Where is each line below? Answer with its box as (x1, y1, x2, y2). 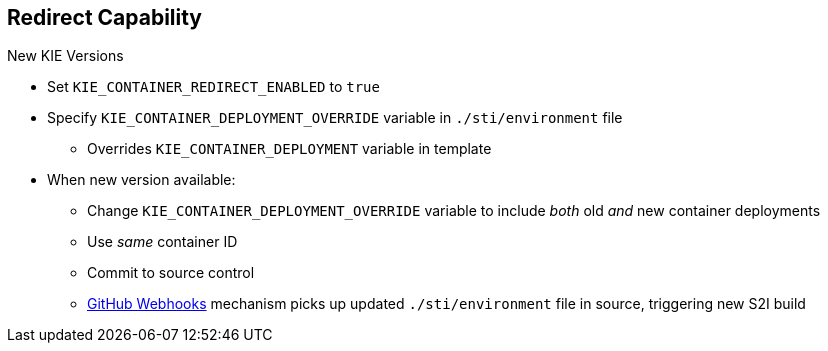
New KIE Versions (7, 47, 124, 65)
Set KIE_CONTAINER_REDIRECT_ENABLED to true (47, 78, 380, 96)
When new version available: (47, 171, 236, 189)
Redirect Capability (7, 5, 203, 30)
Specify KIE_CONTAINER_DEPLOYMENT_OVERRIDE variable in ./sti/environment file (47, 109, 623, 127)
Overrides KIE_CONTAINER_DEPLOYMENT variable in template (87, 140, 492, 158)
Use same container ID (87, 233, 238, 251)
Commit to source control (87, 264, 255, 282)
